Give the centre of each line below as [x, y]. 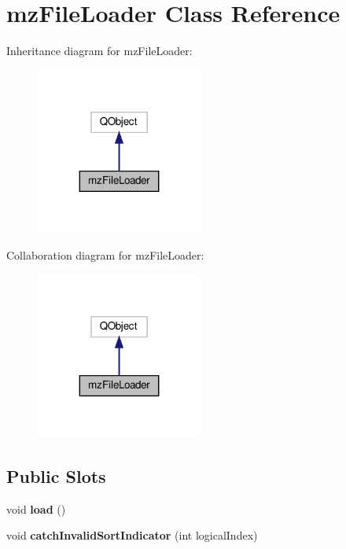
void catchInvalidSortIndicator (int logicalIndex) [132, 535]
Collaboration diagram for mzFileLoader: [105, 255]
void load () [36, 508]
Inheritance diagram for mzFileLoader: [99, 51]
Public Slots [56, 475]
